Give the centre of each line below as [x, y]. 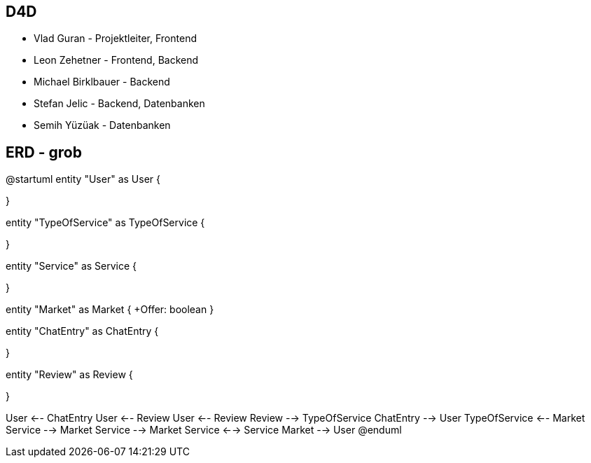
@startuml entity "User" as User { [83, 179]
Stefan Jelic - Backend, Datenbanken [119, 104]
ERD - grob [44, 152]
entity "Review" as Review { [69, 375]
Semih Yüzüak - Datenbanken [102, 125]
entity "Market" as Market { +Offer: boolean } [110, 310]
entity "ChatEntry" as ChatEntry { [82, 331]
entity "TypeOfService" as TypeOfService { [105, 223]
